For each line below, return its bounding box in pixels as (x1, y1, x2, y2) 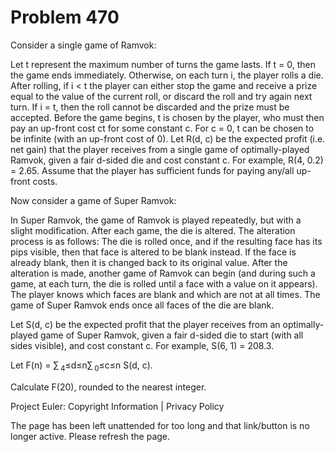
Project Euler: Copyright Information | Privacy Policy (10, 400, 225, 412)
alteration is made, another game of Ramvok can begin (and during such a (10, 267, 316, 279)
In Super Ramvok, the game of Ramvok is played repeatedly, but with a (10, 214, 302, 226)
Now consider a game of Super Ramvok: (10, 194, 177, 206)
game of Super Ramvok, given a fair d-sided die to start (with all (39, 329, 304, 341)
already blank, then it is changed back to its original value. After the (10, 256, 288, 268)
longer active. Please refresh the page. (10, 430, 171, 442)
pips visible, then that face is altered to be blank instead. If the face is (10, 246, 297, 258)
